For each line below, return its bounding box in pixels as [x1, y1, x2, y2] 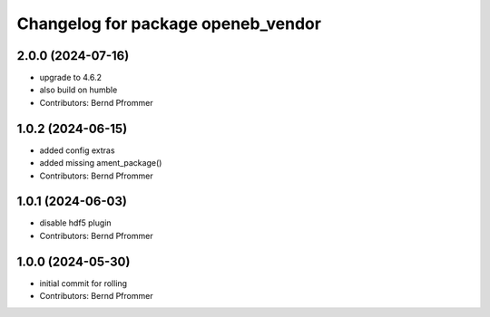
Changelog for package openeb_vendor [16, 14, 322, 34]
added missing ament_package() [39, 158, 162, 168]
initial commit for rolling [39, 277, 127, 289]
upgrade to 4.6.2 [39, 72, 103, 83]
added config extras [39, 145, 115, 156]
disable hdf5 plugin [39, 217, 113, 228]
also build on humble [39, 84, 118, 95]
